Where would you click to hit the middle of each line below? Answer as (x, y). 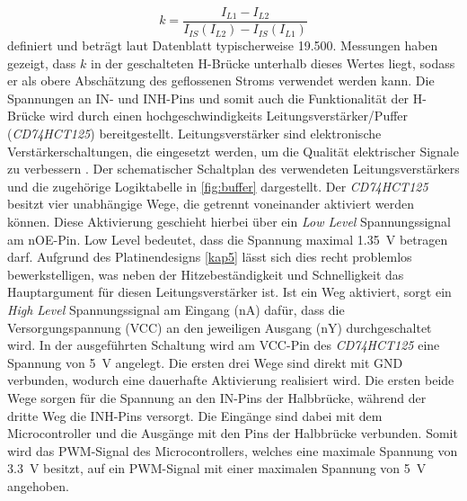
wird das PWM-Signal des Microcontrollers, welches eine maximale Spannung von (233, 450)
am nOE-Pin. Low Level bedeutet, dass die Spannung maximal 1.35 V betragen (228, 239)
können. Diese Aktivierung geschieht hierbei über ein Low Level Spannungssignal (229, 221)
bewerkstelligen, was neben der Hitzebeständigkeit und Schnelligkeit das (206, 274)
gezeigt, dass (42, 63)
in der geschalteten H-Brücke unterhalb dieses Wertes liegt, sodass (273, 63)
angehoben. (38, 485)
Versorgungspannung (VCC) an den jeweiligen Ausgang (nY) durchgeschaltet (220, 327)
